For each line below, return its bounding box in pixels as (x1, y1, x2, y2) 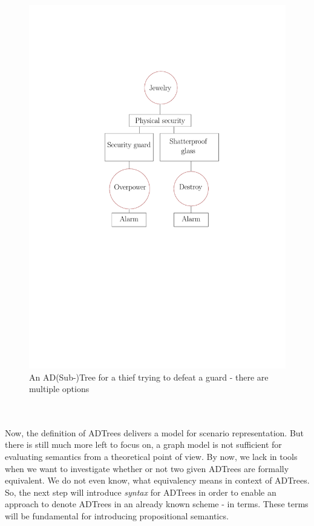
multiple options (29, 382, 90, 395)
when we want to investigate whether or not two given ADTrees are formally (5, 462, 289, 474)
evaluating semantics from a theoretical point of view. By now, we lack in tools (5, 450, 298, 463)
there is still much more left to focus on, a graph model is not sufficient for (5, 438, 282, 451)
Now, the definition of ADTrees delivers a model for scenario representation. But (5, 426, 304, 439)
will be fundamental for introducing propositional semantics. (5, 510, 229, 522)
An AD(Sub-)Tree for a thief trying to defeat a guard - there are (29, 370, 269, 383)
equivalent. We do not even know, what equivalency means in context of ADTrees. (5, 474, 310, 487)
